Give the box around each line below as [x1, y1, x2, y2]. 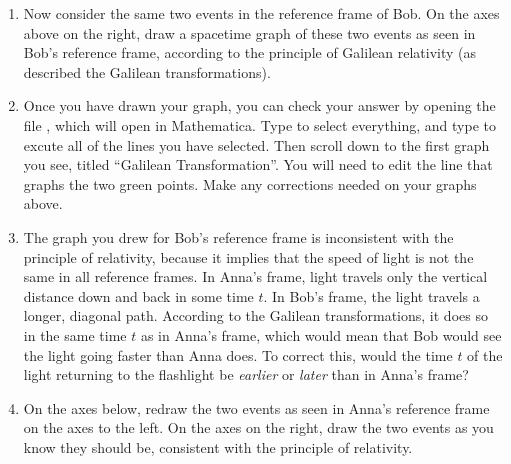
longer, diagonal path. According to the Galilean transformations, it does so [23, 305, 488, 326]
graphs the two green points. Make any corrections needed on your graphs [23, 173, 477, 194]
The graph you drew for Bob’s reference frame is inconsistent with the [23, 226, 454, 247]
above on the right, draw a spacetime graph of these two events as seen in [23, 22, 476, 43]
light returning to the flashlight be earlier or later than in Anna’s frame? [23, 364, 469, 385]
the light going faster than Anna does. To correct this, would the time [23, 344, 453, 365]
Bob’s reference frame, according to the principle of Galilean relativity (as [23, 42, 476, 63]
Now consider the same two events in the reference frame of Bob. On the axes [23, 3, 500, 23]
